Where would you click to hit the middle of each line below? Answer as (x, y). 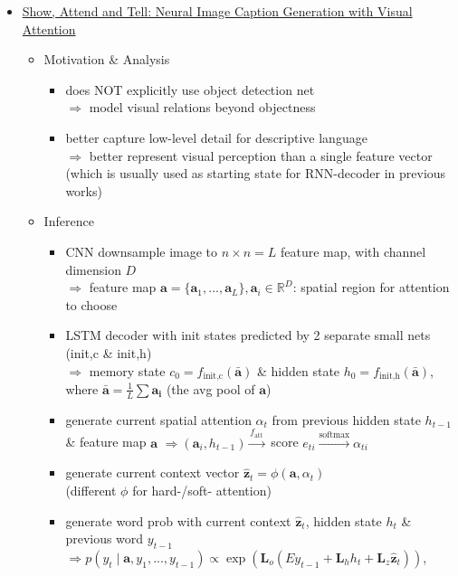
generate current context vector (153, 472)
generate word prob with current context (178, 520)
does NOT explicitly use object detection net (190, 89)
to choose (91, 304)
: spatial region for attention (371, 287)
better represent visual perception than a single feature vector (261, 155)
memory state (127, 370)
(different (91, 490)
